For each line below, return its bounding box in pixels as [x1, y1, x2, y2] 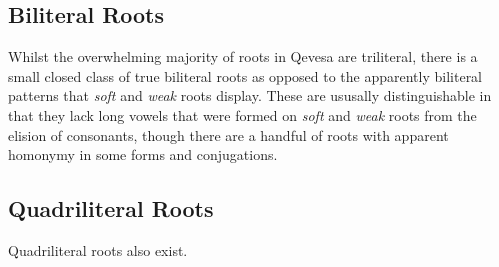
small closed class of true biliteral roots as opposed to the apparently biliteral [8, 65, 483, 86]
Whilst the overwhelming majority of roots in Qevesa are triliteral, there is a [8, 46, 478, 67]
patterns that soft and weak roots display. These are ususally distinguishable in [8, 85, 492, 106]
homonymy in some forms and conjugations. [8, 144, 278, 165]
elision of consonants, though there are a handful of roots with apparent [8, 124, 449, 145]
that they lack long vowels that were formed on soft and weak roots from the [8, 104, 477, 125]
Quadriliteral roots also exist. [8, 239, 188, 260]
